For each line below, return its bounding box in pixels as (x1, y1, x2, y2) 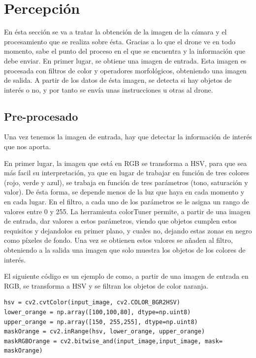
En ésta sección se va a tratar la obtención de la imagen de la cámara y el (4, 27, 227, 37)
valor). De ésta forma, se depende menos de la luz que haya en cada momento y (4, 187, 245, 197)
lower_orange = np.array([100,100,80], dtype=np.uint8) (4, 308, 191, 316)
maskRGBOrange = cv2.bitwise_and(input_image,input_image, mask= (4, 337, 223, 345)
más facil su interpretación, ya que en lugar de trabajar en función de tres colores (4, 167, 250, 178)
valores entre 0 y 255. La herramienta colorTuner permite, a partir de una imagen (4, 206, 251, 216)
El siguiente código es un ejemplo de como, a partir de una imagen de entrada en (4, 271, 249, 281)
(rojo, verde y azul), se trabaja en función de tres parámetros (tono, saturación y (4, 177, 248, 187)
